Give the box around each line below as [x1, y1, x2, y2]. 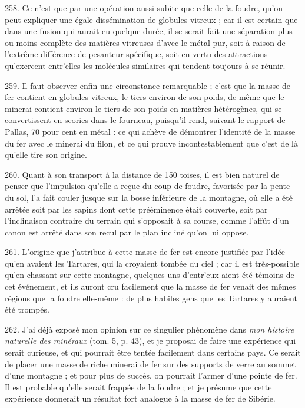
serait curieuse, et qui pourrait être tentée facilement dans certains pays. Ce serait [5, 346, 301, 359]
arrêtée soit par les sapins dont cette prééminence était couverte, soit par [5, 203, 268, 215]
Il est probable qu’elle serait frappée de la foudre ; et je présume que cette [5, 380, 272, 393]
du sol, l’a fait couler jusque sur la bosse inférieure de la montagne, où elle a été [5, 191, 293, 203]
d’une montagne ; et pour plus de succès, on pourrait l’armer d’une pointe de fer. [5, 369, 297, 382]
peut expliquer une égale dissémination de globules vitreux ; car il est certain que [5, 13, 298, 25]
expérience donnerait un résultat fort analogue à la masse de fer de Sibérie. [5, 392, 276, 404]
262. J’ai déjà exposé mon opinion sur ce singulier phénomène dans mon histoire [5, 323, 294, 335]
